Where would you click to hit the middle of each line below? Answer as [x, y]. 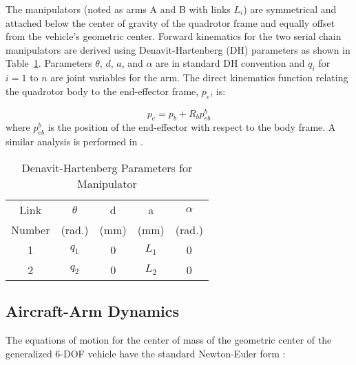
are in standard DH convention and [230, 63]
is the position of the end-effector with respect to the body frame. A [192, 127]
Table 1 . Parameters [49, 63]
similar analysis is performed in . [74, 142]
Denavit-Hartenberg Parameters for [107, 167]
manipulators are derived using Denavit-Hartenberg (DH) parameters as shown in [178, 49]
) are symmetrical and [290, 9]
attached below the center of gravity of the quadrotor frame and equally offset [170, 22]
